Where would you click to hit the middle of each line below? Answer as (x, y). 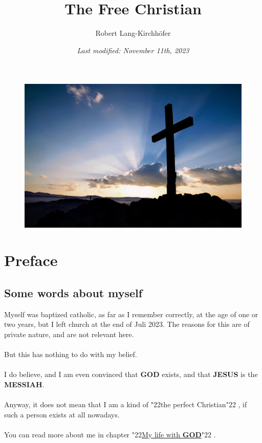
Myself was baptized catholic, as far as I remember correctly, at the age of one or (131, 314)
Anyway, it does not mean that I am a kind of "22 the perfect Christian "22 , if (126, 404)
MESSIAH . (24, 384)
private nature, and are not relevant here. (69, 334)
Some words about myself (73, 292)
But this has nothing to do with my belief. (71, 354)
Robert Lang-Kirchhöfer (133, 33)
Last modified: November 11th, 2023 (133, 50)
